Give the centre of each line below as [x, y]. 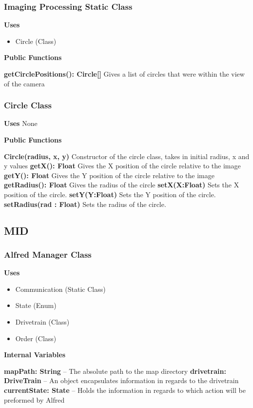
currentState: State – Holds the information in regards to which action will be [125, 390]
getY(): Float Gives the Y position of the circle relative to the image [109, 175]
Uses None [21, 123]
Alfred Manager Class [48, 254]
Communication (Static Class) [60, 289]
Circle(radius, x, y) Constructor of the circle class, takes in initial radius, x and [127, 156]
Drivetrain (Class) [42, 321]
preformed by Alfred [34, 399]
